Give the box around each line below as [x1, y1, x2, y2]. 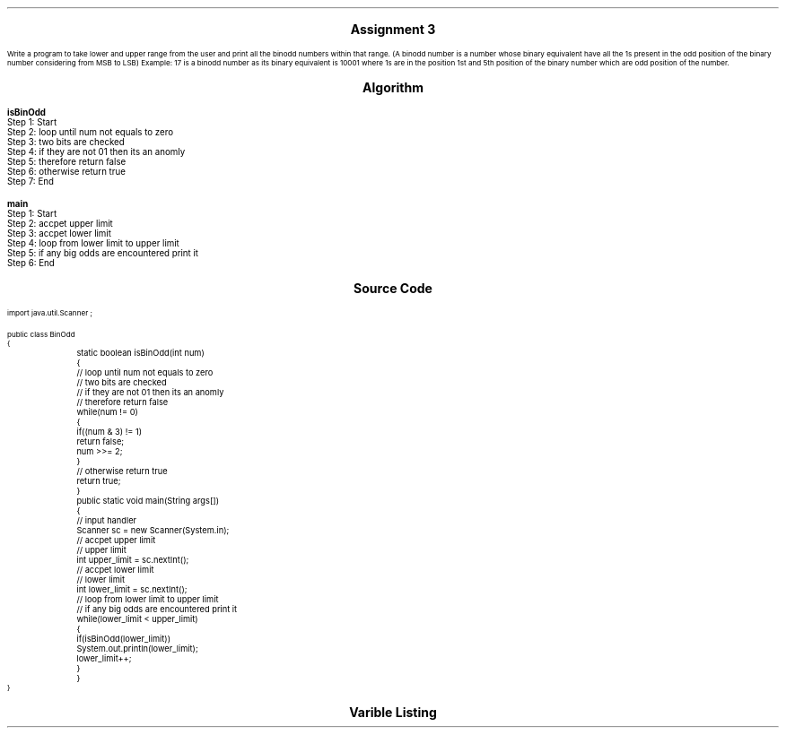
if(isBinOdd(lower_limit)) [76, 634, 171, 644]
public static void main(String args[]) [76, 496, 220, 506]
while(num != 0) [76, 407, 138, 417]
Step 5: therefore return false [7, 157, 127, 167]
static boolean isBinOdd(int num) [76, 348, 205, 358]
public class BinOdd [7, 330, 75, 339]
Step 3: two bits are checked [7, 137, 125, 147]
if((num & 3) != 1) [76, 427, 143, 437]
